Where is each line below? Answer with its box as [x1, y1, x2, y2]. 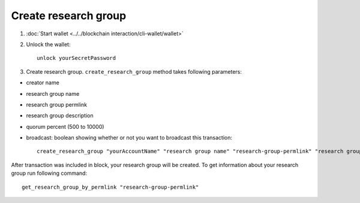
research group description [26, 112, 94, 119]
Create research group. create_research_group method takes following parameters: [26, 68, 242, 75]
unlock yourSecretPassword [37, 54, 116, 62]
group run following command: [11, 169, 87, 177]
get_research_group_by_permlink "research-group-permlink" [22, 183, 199, 190]
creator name [26, 79, 59, 86]
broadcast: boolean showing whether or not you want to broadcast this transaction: [26, 134, 233, 141]
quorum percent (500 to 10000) [26, 123, 104, 130]
